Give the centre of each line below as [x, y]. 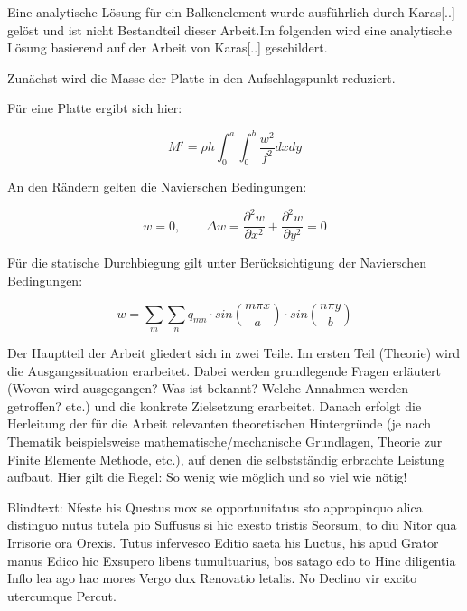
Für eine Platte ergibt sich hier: [95, 108]
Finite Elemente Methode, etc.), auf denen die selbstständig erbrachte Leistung [226, 459]
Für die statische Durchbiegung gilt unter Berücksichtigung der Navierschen [217, 263]
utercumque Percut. [62, 595]
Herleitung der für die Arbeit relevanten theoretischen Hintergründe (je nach [219, 423]
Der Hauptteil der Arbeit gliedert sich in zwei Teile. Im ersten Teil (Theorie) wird [234, 352]
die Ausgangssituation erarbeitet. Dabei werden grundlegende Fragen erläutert [224, 370]
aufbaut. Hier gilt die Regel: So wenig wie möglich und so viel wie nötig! [207, 477]
